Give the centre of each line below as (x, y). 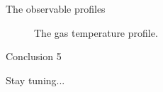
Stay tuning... (35, 80)
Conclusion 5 (34, 56)
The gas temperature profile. (96, 32)
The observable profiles (56, 8)
